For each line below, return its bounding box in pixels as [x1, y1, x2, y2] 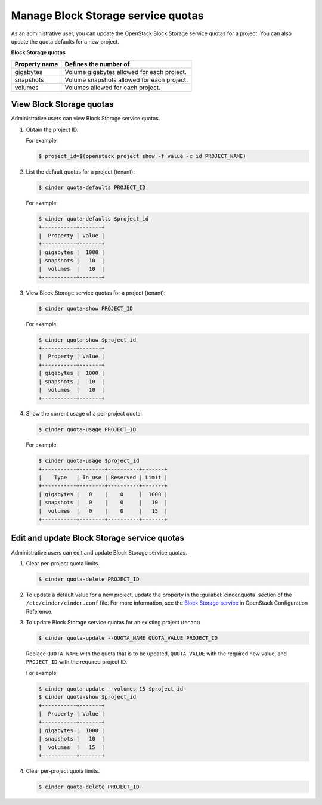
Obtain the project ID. [26, 126, 79, 133]
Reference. [26, 608, 53, 615]
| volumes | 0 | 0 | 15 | [38, 507, 168, 514]
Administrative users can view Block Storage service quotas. [11, 115, 160, 122]
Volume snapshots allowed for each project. [64, 75, 188, 83]
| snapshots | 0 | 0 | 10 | [38, 499, 168, 506]
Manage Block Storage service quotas [11, 9, 204, 22]
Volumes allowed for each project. [64, 83, 161, 92]
